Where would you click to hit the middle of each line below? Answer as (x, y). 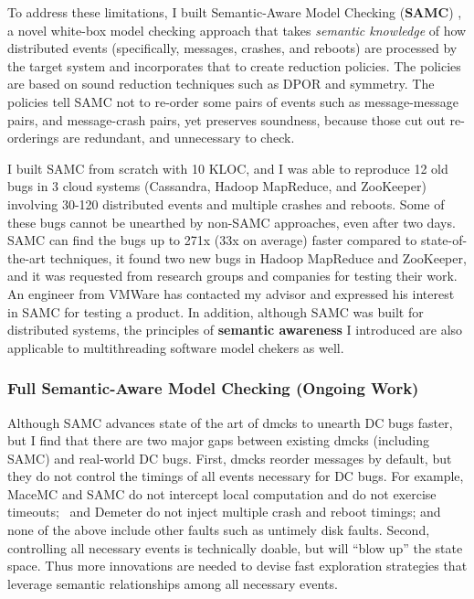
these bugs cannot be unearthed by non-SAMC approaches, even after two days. (232, 222)
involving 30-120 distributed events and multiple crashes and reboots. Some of (226, 203)
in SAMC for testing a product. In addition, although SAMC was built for (216, 311)
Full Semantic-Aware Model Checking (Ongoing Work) (213, 388)
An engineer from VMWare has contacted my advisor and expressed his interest (231, 293)
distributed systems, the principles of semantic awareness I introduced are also (235, 330)
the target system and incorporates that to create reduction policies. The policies (234, 65)
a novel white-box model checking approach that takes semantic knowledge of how (237, 30)
